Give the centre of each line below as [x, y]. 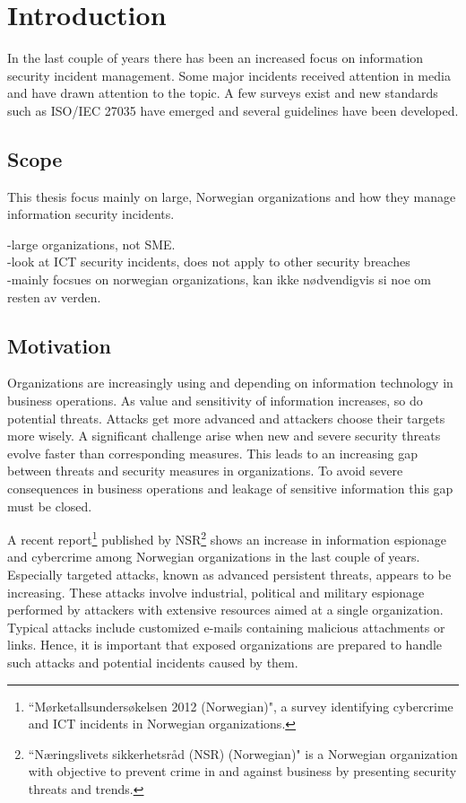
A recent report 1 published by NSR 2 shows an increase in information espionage [227, 538]
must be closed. [50, 506]
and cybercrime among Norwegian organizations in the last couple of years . [214, 557]
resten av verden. [54, 297]
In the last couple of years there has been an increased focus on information [216, 58]
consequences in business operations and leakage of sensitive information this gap [230, 489]
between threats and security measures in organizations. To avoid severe [205, 471]
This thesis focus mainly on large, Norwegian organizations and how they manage [232, 196]
